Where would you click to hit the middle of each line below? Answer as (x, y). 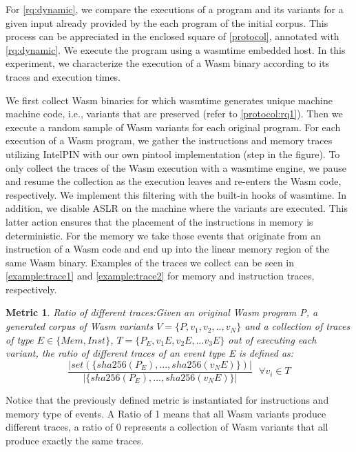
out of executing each (272, 339)
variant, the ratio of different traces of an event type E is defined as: (150, 353)
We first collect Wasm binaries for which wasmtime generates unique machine (169, 100)
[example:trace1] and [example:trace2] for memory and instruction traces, (160, 276)
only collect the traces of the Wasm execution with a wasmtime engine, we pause (176, 167)
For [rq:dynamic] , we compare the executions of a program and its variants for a (175, 9)
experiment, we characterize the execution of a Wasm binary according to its (168, 63)
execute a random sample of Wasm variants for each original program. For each (173, 127)
